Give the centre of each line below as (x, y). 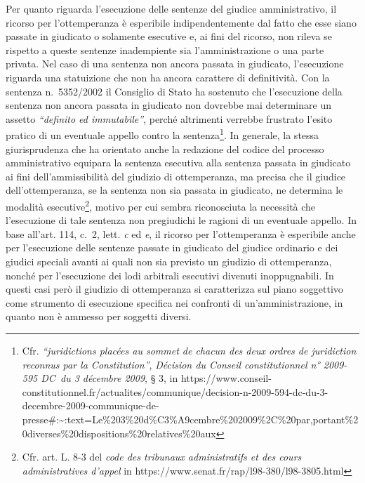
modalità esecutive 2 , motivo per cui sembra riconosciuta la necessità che (161, 205)
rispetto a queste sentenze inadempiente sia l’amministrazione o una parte (165, 49)
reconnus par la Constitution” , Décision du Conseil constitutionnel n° (171, 364)
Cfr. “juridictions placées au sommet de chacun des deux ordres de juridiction (189, 350)
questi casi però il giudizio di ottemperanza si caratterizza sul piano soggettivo (174, 289)
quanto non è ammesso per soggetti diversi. (99, 316)
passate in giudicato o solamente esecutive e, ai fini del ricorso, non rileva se (169, 36)
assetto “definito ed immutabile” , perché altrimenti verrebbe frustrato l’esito (169, 118)
